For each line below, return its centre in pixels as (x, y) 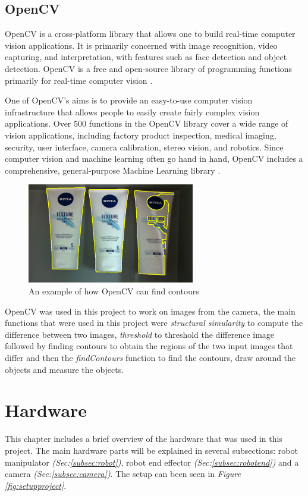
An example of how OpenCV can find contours (114, 291)
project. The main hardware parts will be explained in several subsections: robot (151, 450)
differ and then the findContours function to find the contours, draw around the (150, 358)
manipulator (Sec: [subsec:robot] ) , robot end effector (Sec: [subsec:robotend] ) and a (152, 462)
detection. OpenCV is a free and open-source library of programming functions (149, 68)
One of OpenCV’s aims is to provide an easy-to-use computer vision (129, 100)
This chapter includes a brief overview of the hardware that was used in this (144, 439)
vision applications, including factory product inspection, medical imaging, (141, 135)
